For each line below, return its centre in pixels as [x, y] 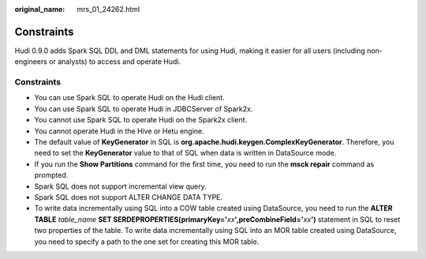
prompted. [51, 175]
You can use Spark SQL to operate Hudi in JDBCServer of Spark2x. [144, 109]
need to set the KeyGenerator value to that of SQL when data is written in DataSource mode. [185, 153]
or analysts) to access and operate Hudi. [115, 62]
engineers [31, 62]
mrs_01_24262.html [108, 9]
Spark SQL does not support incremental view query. [120, 186]
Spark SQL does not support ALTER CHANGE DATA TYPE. [129, 197]
